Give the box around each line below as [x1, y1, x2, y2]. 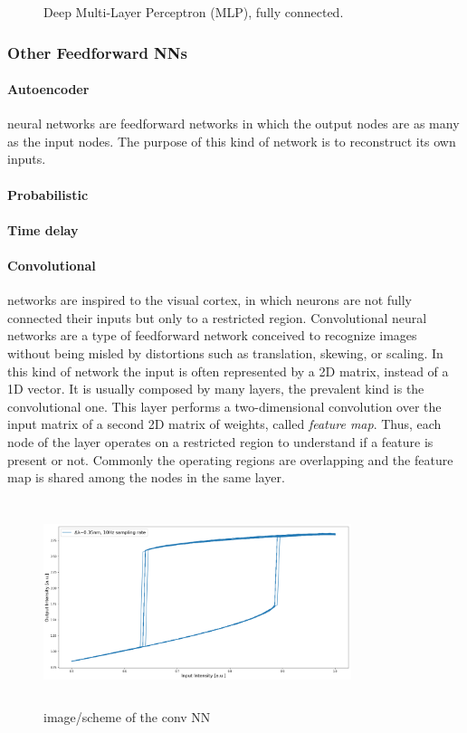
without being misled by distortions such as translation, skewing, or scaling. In [7, 343, 443, 362]
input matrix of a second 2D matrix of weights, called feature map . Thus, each [7, 414, 442, 433]
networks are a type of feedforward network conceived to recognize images [7, 326, 417, 345]
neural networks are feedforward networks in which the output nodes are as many [7, 114, 460, 133]
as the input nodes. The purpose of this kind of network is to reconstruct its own [7, 131, 456, 150]
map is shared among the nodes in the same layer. [7, 468, 285, 487]
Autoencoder [7, 80, 90, 99]
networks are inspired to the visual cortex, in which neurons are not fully [7, 290, 413, 309]
